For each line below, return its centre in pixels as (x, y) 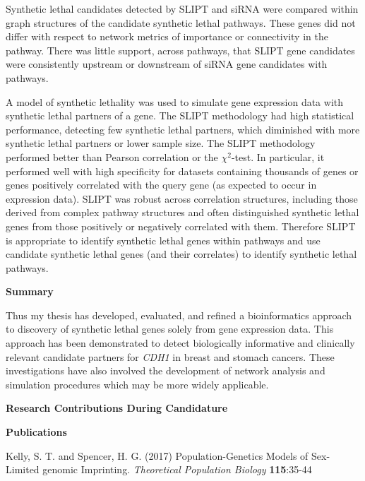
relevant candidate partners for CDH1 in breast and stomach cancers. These (170, 356)
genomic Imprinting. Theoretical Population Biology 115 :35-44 (177, 469)
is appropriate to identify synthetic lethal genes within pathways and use (163, 240)
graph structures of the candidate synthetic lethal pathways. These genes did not (181, 22)
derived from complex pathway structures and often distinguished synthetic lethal (182, 212)
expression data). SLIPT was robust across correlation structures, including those (182, 198)
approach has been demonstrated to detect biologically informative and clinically (180, 343)
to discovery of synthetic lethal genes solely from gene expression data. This (170, 329)
